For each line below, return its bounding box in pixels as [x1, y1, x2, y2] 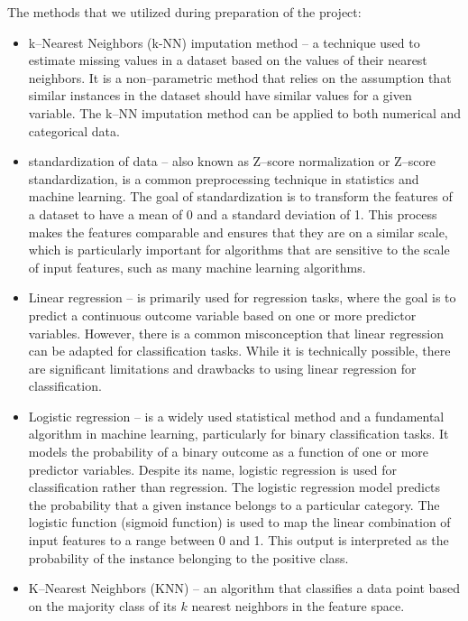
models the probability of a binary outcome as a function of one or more [28, 442, 429, 461]
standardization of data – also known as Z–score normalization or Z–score [28, 152, 436, 171]
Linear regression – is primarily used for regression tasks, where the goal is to [28, 288, 456, 307]
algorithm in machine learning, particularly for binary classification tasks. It [28, 424, 449, 443]
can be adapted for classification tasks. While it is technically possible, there [28, 341, 451, 360]
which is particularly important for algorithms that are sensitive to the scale [28, 240, 450, 259]
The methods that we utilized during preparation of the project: [7, 3, 362, 21]
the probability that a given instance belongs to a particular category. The [28, 495, 440, 514]
